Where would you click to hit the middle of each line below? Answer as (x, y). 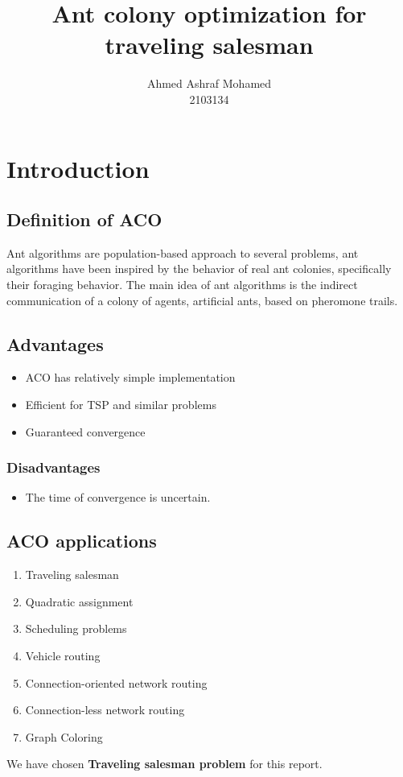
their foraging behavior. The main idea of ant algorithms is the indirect (182, 285)
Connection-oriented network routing (116, 682)
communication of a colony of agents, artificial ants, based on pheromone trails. (202, 300)
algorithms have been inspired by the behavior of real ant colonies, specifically (199, 269)
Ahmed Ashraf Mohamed (209, 83)
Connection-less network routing (105, 710)
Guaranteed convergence (85, 431)
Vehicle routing (63, 656)
